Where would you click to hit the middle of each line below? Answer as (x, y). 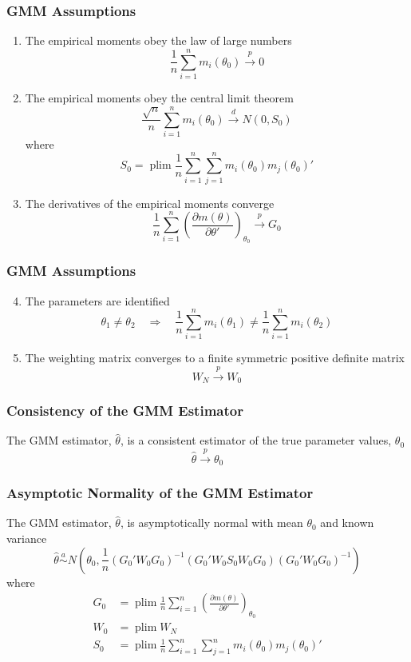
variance (27, 538)
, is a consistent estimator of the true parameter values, (256, 440)
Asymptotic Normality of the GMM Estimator (160, 493)
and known (347, 522)
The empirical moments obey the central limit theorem (159, 97)
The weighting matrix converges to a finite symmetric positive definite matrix (215, 358)
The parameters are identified (97, 300)
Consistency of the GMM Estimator (125, 411)
